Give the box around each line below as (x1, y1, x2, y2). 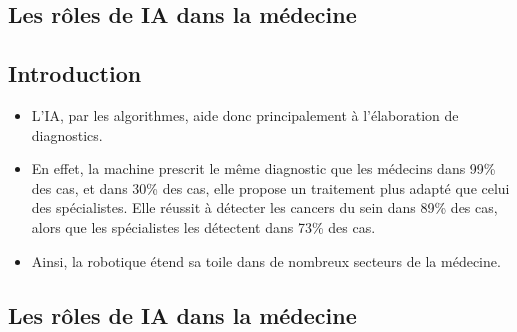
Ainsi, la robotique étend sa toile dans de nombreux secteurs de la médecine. (31, 250, 501, 271)
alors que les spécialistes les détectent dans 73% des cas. (31, 216, 376, 237)
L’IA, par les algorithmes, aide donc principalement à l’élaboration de (31, 104, 459, 125)
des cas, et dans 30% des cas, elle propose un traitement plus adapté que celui (31, 177, 510, 198)
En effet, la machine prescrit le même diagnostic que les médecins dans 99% (31, 158, 496, 179)
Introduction (8, 58, 142, 89)
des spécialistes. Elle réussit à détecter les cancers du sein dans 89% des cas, (31, 197, 498, 218)
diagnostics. (31, 124, 103, 145)
